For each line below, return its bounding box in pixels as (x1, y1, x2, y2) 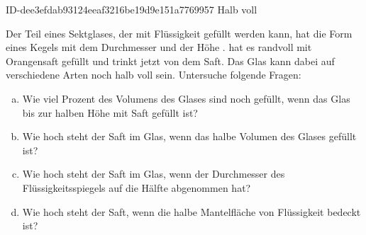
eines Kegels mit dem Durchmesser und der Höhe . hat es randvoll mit (6, 40, 312, 55)
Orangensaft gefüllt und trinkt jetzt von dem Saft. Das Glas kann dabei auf (6, 53, 335, 68)
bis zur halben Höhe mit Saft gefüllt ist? (22, 105, 198, 120)
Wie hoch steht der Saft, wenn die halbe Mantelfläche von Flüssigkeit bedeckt (22, 204, 361, 219)
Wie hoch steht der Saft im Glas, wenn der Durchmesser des (22, 166, 285, 181)
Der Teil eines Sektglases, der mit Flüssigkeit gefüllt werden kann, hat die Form (6, 25, 353, 40)
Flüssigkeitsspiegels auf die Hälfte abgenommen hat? (22, 180, 251, 195)
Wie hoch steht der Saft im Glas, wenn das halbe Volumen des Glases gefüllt (22, 129, 357, 144)
